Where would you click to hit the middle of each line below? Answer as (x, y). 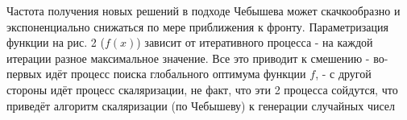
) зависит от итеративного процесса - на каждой (255, 42)
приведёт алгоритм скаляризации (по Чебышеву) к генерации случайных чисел (201, 105)
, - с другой (343, 74)
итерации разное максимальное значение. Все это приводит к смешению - (188, 58)
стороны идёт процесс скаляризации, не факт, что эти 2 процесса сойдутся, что (202, 89)
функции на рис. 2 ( (56, 42)
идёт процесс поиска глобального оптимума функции (176, 74)
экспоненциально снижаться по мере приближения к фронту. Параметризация (197, 26)
